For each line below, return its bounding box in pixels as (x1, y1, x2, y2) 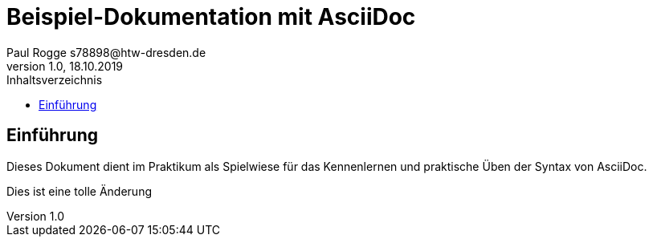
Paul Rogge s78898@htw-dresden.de (6, 45, 206, 59)
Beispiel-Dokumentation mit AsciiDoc (6, 3, 416, 30)
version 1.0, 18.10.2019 (6, 59, 124, 73)
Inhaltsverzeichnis (6, 72, 103, 87)
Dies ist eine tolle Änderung (6, 184, 152, 198)
